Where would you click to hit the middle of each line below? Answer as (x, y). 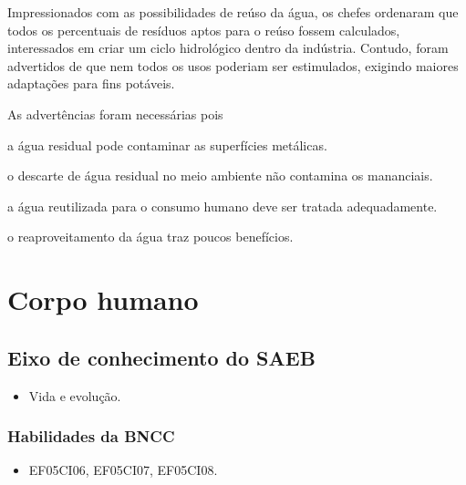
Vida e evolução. (75, 395)
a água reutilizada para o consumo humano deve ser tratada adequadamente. (223, 206)
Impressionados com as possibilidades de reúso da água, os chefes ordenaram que (233, 12)
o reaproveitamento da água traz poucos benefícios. (150, 237)
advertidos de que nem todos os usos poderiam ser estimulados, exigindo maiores (233, 65)
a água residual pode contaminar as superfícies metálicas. (167, 144)
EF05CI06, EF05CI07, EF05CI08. (123, 470)
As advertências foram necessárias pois (115, 114)
